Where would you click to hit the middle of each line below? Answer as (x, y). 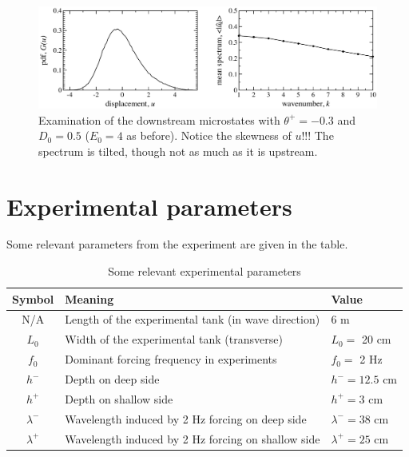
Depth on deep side (112, 379)
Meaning (89, 298)
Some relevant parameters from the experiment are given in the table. (177, 244)
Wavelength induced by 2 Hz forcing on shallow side (193, 438)
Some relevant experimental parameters (204, 271)
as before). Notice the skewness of (209, 135)
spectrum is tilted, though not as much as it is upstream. (178, 151)
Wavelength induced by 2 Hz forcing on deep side (186, 418)
